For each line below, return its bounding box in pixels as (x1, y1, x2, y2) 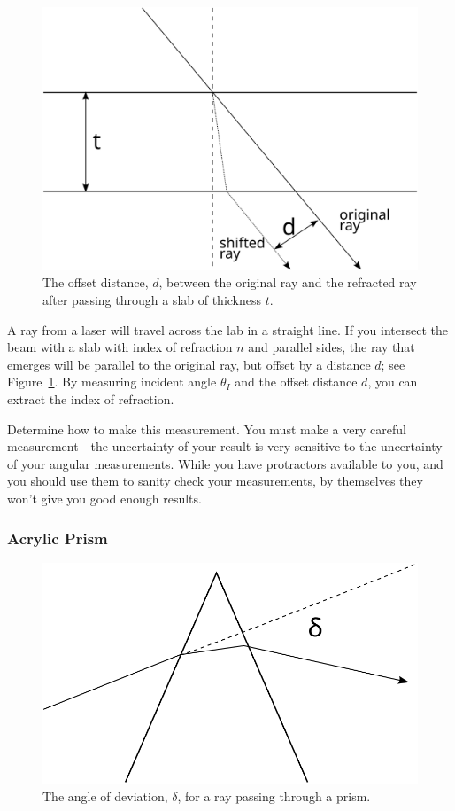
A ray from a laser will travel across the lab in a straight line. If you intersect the (7, 320, 449, 339)
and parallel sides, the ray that (248, 338, 415, 356)
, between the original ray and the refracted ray (158, 273, 417, 292)
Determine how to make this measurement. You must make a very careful (7, 419, 406, 438)
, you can (367, 372, 418, 391)
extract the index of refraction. (7, 390, 174, 409)
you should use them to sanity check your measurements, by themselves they (7, 472, 423, 490)
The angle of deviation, (42, 786, 168, 805)
